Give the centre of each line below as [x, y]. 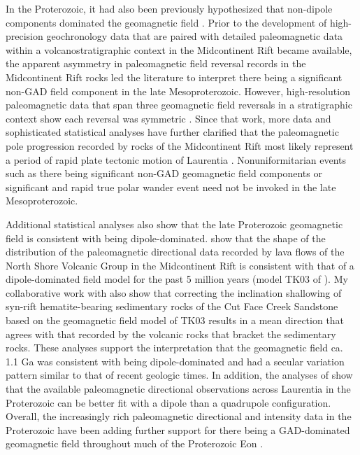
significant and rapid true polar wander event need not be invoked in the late [171, 187]
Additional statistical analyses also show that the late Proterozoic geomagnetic [174, 224]
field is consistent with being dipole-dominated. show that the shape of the [166, 238]
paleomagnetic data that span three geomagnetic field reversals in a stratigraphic [179, 105]
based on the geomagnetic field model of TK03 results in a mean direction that [175, 320]
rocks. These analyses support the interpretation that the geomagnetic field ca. [174, 348]
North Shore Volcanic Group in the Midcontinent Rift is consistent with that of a [180, 265]
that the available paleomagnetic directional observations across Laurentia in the [178, 389]
